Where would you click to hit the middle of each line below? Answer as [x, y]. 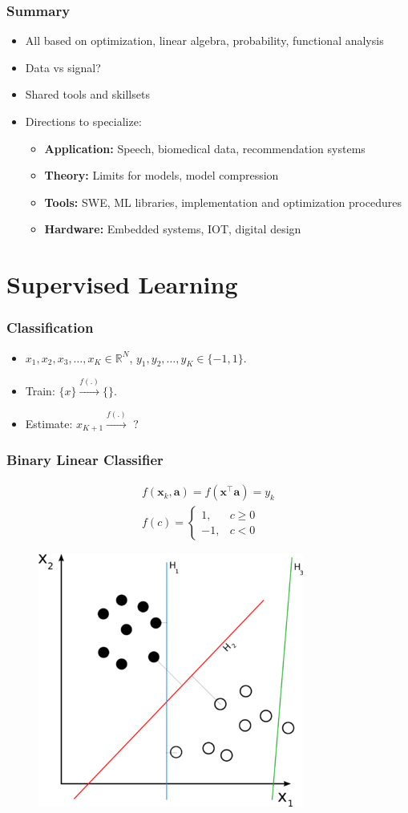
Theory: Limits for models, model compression [162, 175]
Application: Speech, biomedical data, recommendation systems [205, 148]
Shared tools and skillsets [87, 94]
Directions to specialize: [83, 121]
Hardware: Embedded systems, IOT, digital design [173, 229]
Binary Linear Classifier [85, 459]
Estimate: [49, 423]
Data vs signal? [63, 67]
